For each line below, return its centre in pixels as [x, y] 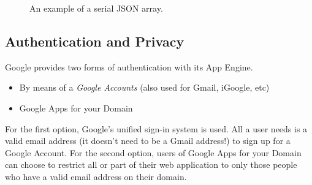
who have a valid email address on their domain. [96, 176]
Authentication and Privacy [95, 41]
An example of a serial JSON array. [96, 8]
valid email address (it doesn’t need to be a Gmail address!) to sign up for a [148, 141]
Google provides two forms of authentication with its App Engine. [129, 66]
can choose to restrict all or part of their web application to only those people [151, 164]
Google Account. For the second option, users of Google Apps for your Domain [153, 152]
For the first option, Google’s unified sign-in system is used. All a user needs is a [156, 128]
